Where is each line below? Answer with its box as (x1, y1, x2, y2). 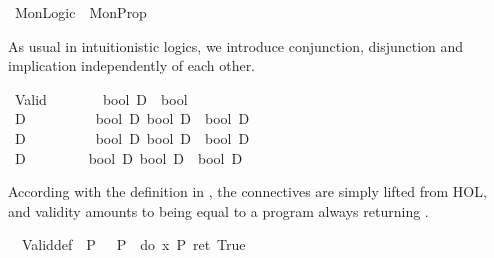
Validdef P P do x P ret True (21, 234, 246, 255)
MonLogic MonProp (14, 2, 147, 22)
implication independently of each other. (8, 55, 256, 76)
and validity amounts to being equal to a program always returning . (8, 200, 429, 221)
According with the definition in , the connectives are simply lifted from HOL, (8, 181, 487, 202)
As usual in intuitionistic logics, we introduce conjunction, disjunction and (8, 35, 464, 56)
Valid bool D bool (14, 88, 188, 109)
